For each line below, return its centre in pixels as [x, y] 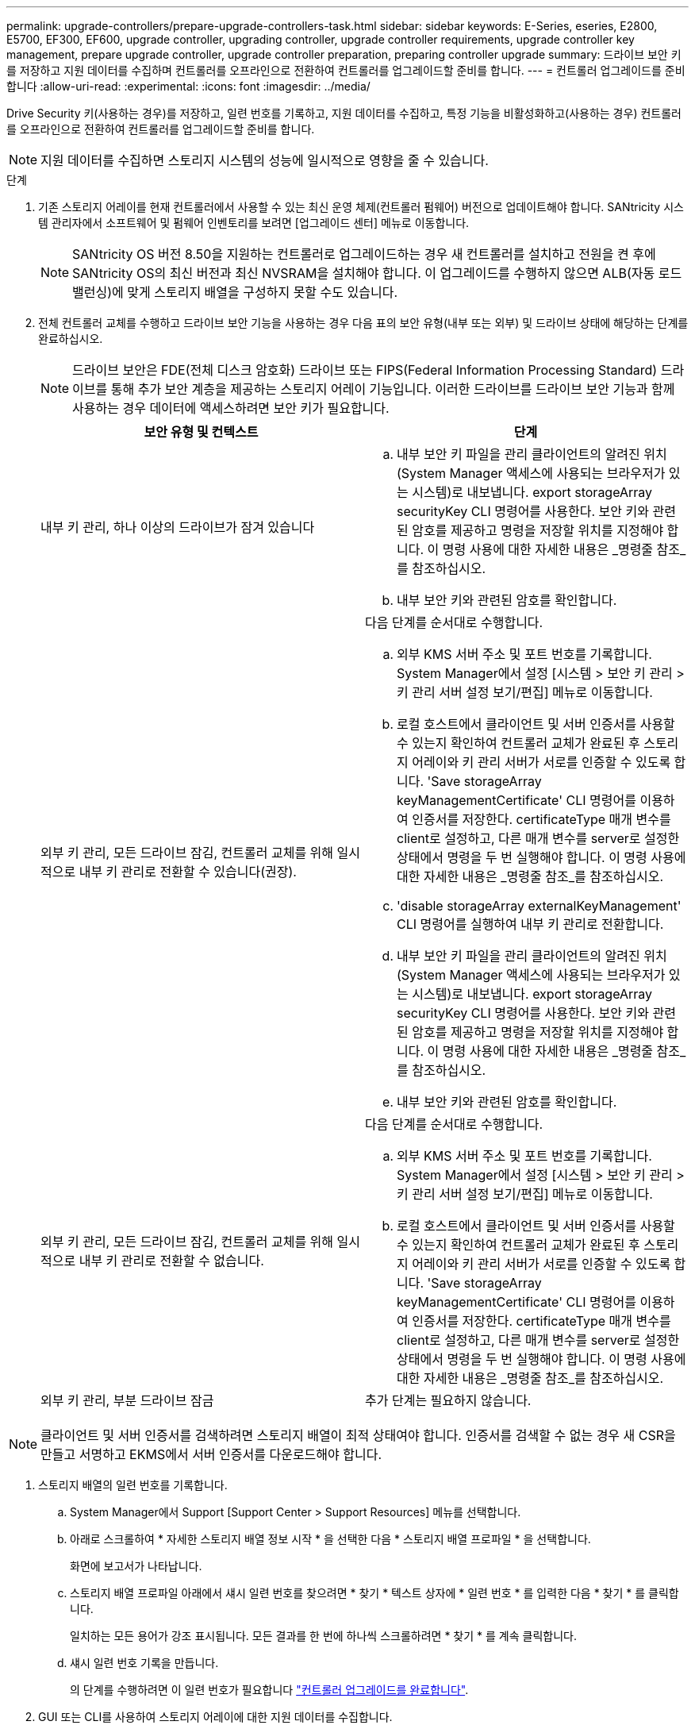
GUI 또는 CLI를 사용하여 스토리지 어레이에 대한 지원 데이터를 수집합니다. [215, 1717]
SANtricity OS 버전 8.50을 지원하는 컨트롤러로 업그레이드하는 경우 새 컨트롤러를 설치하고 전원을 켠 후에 [364, 254]
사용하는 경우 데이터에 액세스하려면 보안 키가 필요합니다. [231, 408]
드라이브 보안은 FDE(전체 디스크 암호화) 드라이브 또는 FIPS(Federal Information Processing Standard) [365, 370]
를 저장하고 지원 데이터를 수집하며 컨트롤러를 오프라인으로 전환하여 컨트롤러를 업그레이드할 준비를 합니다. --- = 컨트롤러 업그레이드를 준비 [346, 70]
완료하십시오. [71, 339]
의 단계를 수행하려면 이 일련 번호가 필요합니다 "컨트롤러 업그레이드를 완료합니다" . [269, 1690]
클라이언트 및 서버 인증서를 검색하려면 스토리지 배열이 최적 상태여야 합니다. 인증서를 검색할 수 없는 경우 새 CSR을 [358, 1435]
